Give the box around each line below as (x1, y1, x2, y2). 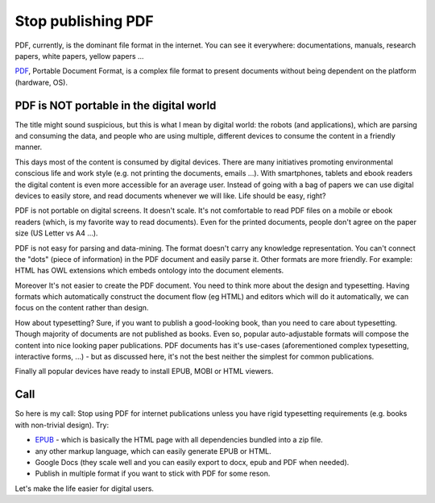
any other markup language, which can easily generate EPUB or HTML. (35, 446, 271, 455)
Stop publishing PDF (14, 12, 154, 30)
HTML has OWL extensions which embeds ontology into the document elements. (14, 266, 284, 276)
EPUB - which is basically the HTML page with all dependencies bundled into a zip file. (35, 435, 324, 445)
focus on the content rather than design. (14, 303, 149, 313)
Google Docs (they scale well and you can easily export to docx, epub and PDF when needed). (35, 457, 350, 467)
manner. (14, 142, 43, 152)
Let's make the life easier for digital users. (14, 484, 155, 493)
